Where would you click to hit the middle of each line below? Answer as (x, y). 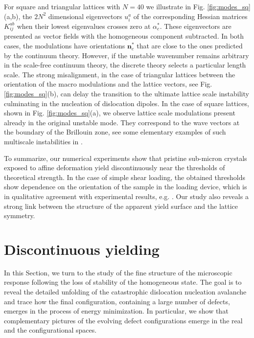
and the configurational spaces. (50, 330)
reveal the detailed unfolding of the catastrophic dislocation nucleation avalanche (125, 292)
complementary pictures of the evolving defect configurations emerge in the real (123, 320)
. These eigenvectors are (196, 26)
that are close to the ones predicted (190, 46)
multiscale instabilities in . (43, 142)
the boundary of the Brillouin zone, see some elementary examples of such (115, 132)
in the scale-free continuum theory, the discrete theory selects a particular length (125, 65)
